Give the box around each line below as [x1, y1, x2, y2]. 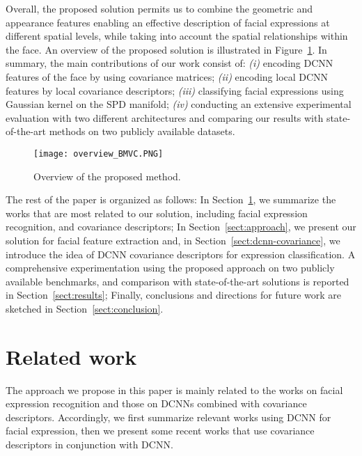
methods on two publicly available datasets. [49, 124, 235, 139]
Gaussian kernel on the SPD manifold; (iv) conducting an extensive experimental [6, 97, 352, 111]
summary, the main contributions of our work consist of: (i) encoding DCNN [6, 56, 333, 70]
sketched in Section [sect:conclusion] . [6, 301, 164, 315]
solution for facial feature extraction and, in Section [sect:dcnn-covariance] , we [6, 233, 340, 247]
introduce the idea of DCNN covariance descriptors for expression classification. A [6, 246, 356, 261]
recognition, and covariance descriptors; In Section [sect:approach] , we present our [6, 219, 356, 234]
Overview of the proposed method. [33, 168, 181, 183]
